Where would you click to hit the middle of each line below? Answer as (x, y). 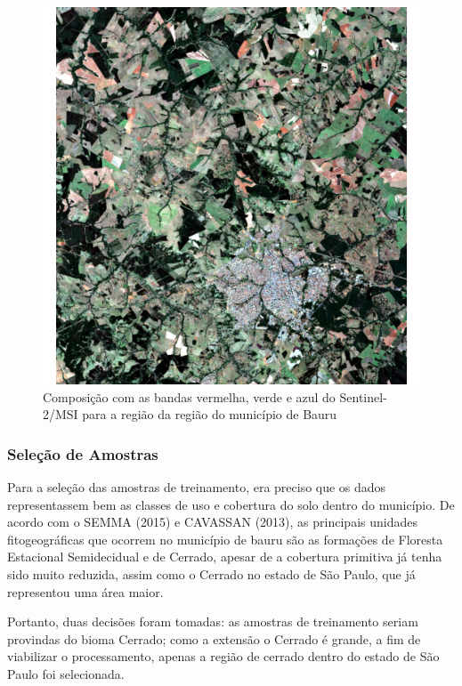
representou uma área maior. (85, 591)
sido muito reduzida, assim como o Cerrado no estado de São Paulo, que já (211, 573)
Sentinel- (363, 396)
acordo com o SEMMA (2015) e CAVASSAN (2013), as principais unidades (212, 522)
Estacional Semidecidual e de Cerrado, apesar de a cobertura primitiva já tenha (225, 557)
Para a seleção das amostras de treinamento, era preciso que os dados (197, 487)
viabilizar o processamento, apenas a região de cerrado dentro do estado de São (223, 656)
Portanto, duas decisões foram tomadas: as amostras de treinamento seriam (213, 621)
